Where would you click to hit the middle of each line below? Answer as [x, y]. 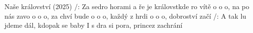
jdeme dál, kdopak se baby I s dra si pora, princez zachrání [94, 25]
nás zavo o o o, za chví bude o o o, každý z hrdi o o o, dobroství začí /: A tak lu [126, 16]
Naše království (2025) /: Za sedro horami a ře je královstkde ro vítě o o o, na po [127, 6]
